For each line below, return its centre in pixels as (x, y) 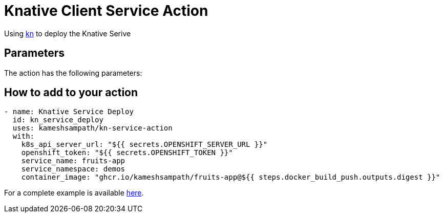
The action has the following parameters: (73, 73)
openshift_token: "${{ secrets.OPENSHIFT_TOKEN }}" (127, 153)
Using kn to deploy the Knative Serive (68, 33)
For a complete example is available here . (74, 193)
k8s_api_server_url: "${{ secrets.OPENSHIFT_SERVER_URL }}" (144, 145)
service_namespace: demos (73, 169)
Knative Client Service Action (106, 11)
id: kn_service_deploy (58, 120)
